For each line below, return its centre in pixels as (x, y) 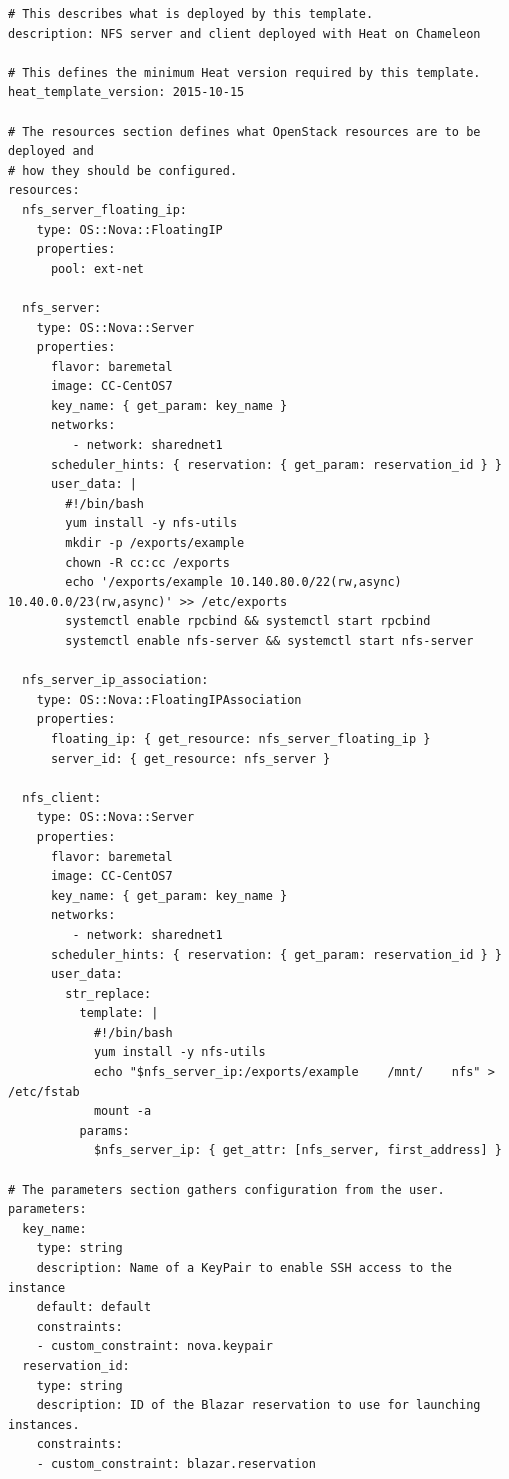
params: (104, 1130)
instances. (44, 1424)
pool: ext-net (97, 268)
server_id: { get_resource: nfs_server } (190, 758)
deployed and (51, 151)
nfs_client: (62, 797)
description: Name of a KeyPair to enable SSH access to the (244, 1268)
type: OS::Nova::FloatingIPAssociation (169, 699)
